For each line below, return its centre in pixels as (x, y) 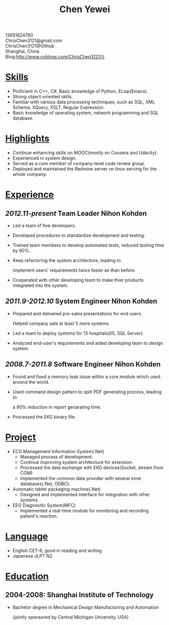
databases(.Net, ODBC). (45, 484)
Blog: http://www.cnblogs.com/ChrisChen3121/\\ (55, 57)
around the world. (31, 382)
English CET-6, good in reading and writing (57, 550)
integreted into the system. (40, 285)
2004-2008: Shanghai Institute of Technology (79, 595)
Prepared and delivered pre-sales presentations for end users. (77, 313)
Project (21, 437)
